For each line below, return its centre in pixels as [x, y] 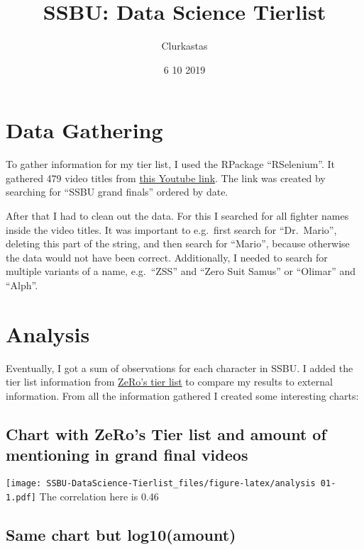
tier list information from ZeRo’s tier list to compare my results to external [169, 382]
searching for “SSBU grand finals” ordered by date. [117, 192]
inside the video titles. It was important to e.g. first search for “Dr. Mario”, [171, 229]
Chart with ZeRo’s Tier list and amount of [166, 433]
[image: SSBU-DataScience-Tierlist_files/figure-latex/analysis [161, 484]
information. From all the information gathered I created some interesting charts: [182, 395]
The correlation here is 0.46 [99, 496]
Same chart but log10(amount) [121, 534]
